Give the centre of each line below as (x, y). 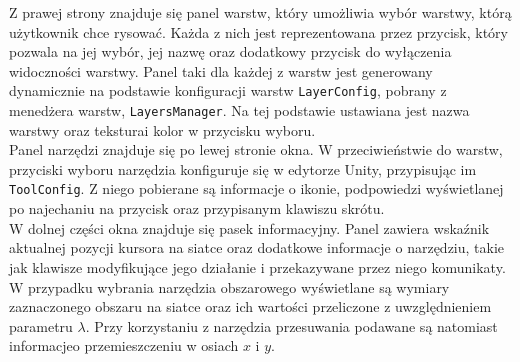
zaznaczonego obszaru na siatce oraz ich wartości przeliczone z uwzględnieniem (250, 306)
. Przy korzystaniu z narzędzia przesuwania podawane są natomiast (291, 325)
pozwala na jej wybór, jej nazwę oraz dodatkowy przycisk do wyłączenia (230, 51)
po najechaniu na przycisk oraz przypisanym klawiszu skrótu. (197, 208)
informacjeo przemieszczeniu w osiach (124, 345)
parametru (41, 325)
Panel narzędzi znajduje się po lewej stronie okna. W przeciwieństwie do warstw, (256, 149)
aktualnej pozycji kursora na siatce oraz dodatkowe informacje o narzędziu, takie (257, 247)
